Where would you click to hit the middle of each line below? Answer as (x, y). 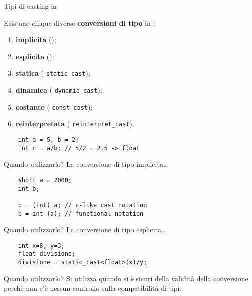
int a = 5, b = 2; (49, 140)
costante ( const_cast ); (54, 107)
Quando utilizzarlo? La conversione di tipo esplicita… (85, 229)
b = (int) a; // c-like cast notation (83, 205)
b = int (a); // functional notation (81, 213)
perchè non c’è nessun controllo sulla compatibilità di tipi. (93, 288)
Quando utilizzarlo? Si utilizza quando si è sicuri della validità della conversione (126, 278)
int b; (29, 188)
